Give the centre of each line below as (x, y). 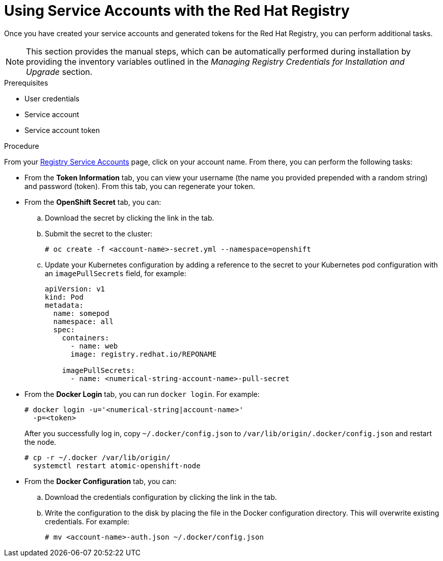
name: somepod (81, 313)
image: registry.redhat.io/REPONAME (144, 354)
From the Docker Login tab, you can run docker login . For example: (142, 394)
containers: (86, 338)
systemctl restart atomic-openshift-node (117, 465)
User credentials (52, 98)
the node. (40, 442)
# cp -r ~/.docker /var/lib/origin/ (98, 457)
